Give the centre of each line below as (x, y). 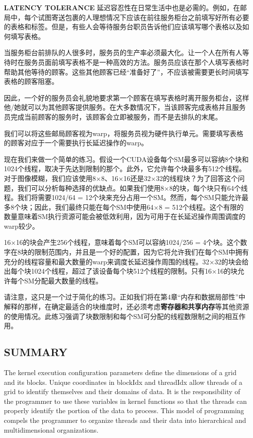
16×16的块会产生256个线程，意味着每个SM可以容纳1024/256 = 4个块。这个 (122, 242)
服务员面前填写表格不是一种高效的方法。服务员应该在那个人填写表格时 (136, 62)
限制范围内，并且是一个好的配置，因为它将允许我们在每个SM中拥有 (142, 252)
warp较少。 (21, 226)
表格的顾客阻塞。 (31, 81)
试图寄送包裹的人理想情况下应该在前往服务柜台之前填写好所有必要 (143, 17)
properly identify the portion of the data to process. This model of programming (124, 410)
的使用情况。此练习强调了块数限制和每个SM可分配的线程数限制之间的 (115, 316)
